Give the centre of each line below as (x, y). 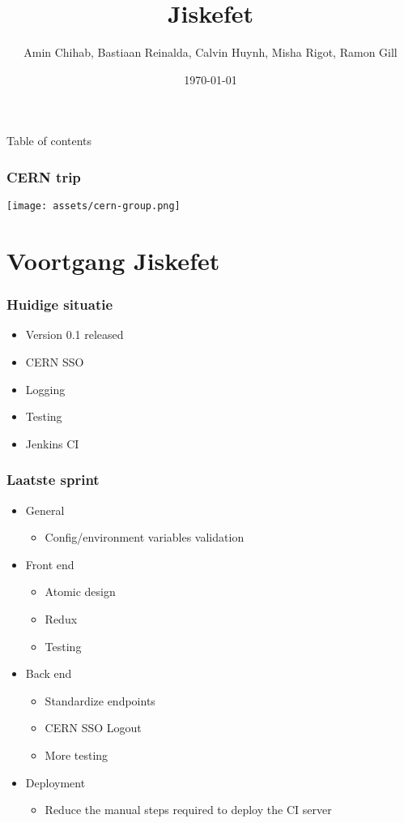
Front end (50, 564)
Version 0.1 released (74, 334)
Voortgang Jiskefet (113, 260)
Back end (49, 673)
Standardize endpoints (100, 700)
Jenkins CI (52, 443)
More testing (77, 754)
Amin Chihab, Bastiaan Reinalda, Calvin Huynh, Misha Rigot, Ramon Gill (211, 52)
